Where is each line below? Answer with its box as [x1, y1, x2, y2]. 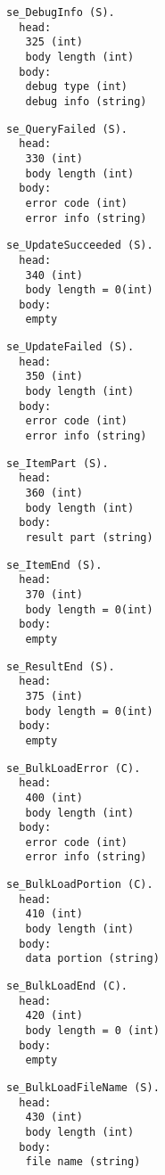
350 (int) [25, 370, 83, 383]
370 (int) [25, 587, 83, 601]
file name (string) [25, 1155, 141, 1169]
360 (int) [25, 487, 83, 500]
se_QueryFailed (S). [6, 122, 128, 136]
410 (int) [25, 908, 83, 921]
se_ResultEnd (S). [6, 660, 115, 673]
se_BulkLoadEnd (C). [6, 980, 128, 993]
